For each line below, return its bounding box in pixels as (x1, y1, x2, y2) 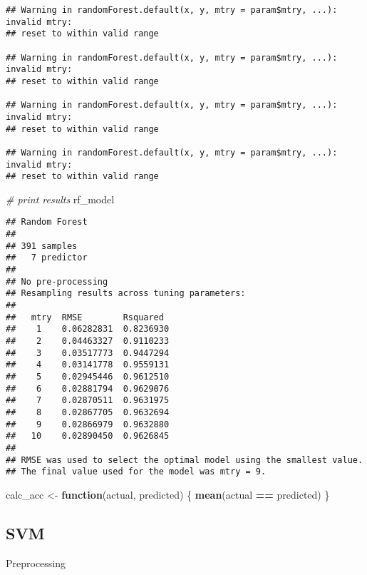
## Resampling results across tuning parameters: (6, 288, 246, 299)
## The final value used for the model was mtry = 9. (6, 467, 267, 477)
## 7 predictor (6, 253, 88, 263)
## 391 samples (6, 240, 78, 251)
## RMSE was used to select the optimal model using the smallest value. (6, 454, 363, 465)
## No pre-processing (6, 276, 108, 287)
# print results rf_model (6, 191, 115, 206)
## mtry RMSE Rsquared (6, 312, 164, 322)
